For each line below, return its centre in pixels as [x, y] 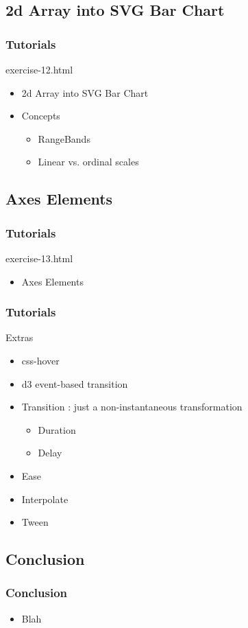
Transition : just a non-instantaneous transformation [132, 407]
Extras [20, 337]
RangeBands [64, 138]
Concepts [41, 116]
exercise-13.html [39, 258]
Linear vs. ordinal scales [88, 162]
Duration [57, 429]
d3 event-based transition [75, 383]
